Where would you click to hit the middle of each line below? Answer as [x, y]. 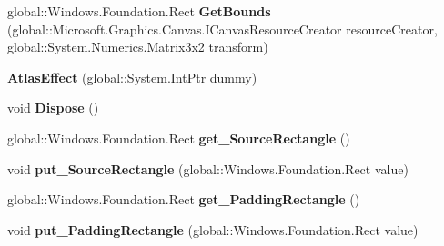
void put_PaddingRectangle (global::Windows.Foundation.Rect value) [213, 229]
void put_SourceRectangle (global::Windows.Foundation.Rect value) [208, 168]
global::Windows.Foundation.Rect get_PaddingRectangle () [184, 199]
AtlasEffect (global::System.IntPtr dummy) [132, 77]
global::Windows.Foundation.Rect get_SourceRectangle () [179, 138]
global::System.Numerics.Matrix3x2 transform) [138, 47]
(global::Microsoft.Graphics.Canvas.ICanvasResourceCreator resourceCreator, [222, 29]
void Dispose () [53, 108]
